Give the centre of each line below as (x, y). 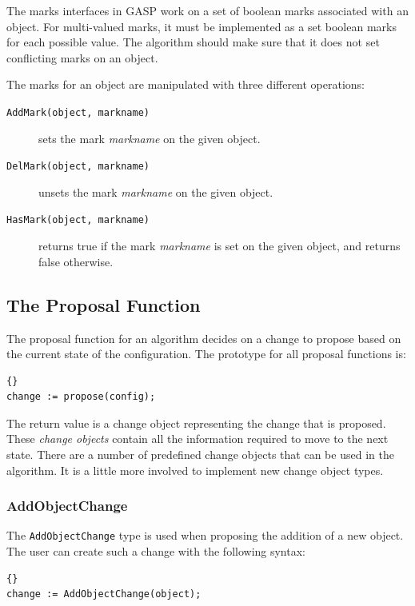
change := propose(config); (81, 397)
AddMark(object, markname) (78, 112)
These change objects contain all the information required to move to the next (198, 439)
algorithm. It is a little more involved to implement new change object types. (195, 470)
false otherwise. (76, 261)
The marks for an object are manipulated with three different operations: (186, 84)
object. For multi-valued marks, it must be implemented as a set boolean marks (202, 26)
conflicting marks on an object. (82, 57)
